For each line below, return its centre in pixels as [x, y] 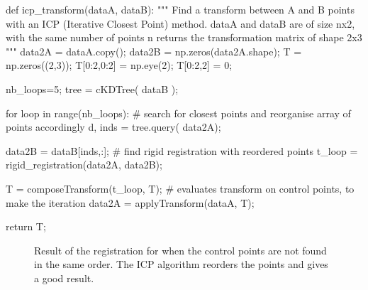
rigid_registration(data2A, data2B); [84, 165]
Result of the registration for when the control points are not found [180, 250]
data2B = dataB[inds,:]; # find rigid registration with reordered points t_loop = [182, 150]
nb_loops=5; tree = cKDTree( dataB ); [92, 88]
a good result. [64, 278]
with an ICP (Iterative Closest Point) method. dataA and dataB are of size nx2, [180, 23]
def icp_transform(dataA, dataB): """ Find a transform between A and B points [180, 9]
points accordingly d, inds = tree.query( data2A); [113, 127]
